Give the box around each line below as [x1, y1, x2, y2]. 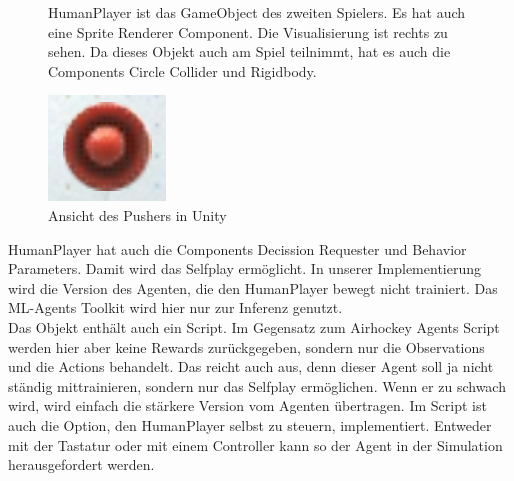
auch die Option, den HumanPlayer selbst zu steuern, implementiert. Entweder [8, 414, 492, 435]
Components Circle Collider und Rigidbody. [48, 60, 317, 81]
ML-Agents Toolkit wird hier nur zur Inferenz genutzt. [8, 297, 343, 318]
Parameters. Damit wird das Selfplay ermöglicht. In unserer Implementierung [8, 258, 482, 279]
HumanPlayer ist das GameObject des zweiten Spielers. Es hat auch [48, 2, 466, 22]
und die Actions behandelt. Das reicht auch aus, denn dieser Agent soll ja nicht [8, 356, 494, 377]
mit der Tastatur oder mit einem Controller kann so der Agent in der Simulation [8, 434, 503, 455]
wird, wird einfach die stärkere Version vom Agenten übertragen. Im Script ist [8, 395, 487, 416]
